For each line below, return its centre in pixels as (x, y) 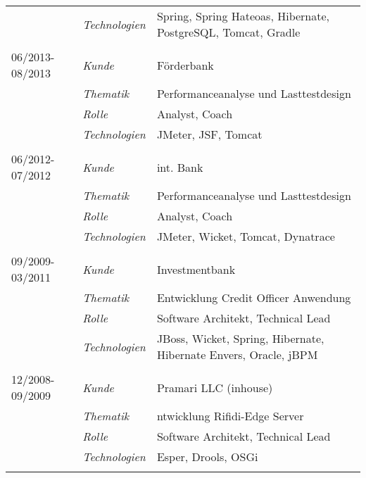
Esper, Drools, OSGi (207, 457)
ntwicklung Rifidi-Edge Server (230, 416)
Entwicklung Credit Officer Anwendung (254, 297)
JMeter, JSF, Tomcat (209, 134)
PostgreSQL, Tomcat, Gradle (228, 32)
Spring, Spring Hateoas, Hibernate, (243, 16)
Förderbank (185, 65)
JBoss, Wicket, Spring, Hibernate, (240, 338)
